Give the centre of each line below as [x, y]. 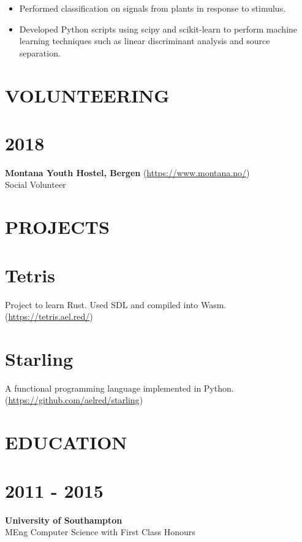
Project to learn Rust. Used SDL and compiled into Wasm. [116, 304]
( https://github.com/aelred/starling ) [74, 400]
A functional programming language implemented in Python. [119, 388]
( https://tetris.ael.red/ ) [49, 316]
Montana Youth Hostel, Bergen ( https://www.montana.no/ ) [127, 172]
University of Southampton [64, 520]
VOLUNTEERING [87, 95]
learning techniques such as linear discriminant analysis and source [145, 41]
